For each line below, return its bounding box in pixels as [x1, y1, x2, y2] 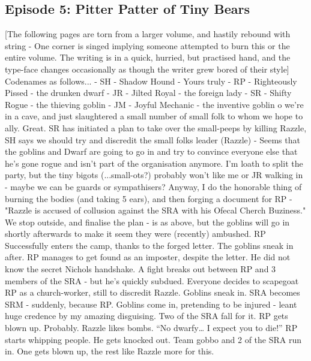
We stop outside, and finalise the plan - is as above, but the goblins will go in [5, 215, 290, 228]
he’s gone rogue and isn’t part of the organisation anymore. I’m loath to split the [5, 157, 303, 169]
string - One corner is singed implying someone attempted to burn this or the [5, 39, 290, 52]
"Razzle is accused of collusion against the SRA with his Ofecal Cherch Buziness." [5, 204, 306, 216]
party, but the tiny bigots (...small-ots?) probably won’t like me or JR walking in [5, 169, 303, 181]
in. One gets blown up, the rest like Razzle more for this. [5, 345, 214, 357]
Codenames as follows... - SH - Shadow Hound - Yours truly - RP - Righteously [5, 74, 297, 87]
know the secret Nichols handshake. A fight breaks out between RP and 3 [5, 263, 276, 275]
